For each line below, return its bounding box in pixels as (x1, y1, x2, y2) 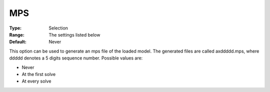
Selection (48, 25, 68, 31)
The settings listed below (48, 31, 100, 37)
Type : (9, 25, 22, 31)
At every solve (21, 78, 51, 84)
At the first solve (21, 71, 56, 77)
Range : (9, 31, 24, 37)
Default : (9, 39, 27, 45)
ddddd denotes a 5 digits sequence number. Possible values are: (9, 55, 143, 61)
